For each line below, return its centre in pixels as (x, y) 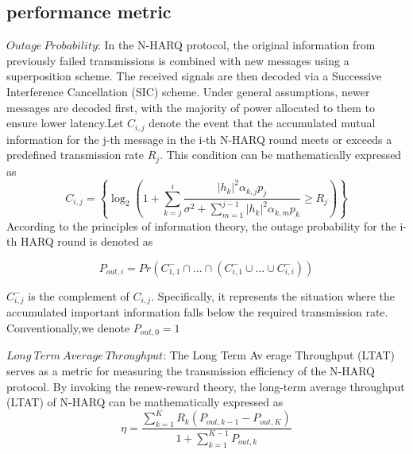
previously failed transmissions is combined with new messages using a (178, 60)
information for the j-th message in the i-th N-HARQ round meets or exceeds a (199, 139)
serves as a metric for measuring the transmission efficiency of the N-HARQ (191, 371)
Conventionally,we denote (68, 328)
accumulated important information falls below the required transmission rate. (197, 312)
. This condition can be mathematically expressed (281, 155)
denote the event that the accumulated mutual (262, 123)
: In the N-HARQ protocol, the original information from (236, 45)
